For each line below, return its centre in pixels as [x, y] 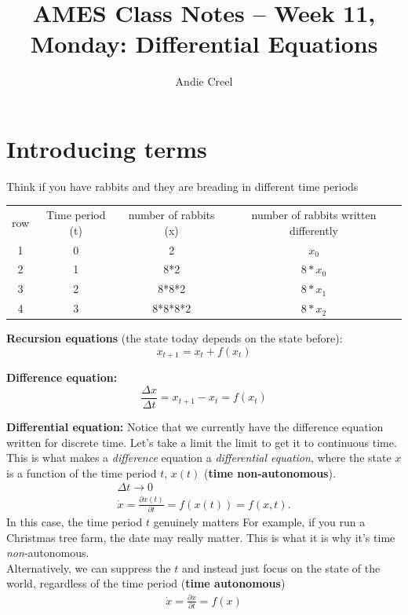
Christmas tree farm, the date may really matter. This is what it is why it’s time [201, 537]
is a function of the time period [82, 472]
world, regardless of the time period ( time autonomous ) [146, 583]
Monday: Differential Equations [204, 44]
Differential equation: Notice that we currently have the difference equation [195, 426]
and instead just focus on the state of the [281, 567]
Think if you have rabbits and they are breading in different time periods [182, 186]
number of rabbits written [314, 215]
